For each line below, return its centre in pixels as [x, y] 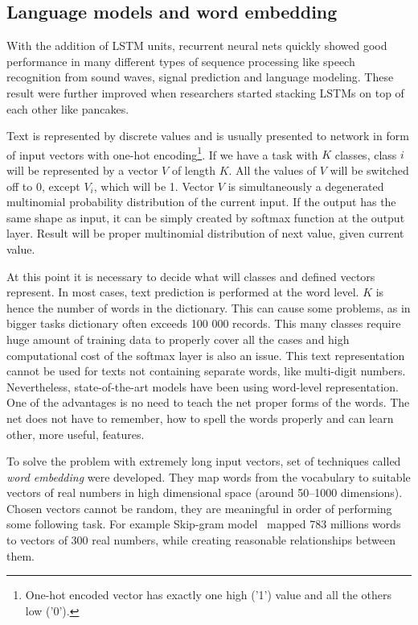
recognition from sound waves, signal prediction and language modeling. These [200, 77]
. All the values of [273, 170]
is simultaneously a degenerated [306, 186]
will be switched [369, 170]
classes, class [366, 154]
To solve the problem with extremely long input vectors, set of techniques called [204, 461]
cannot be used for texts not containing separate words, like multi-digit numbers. [206, 371]
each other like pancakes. [68, 108]
